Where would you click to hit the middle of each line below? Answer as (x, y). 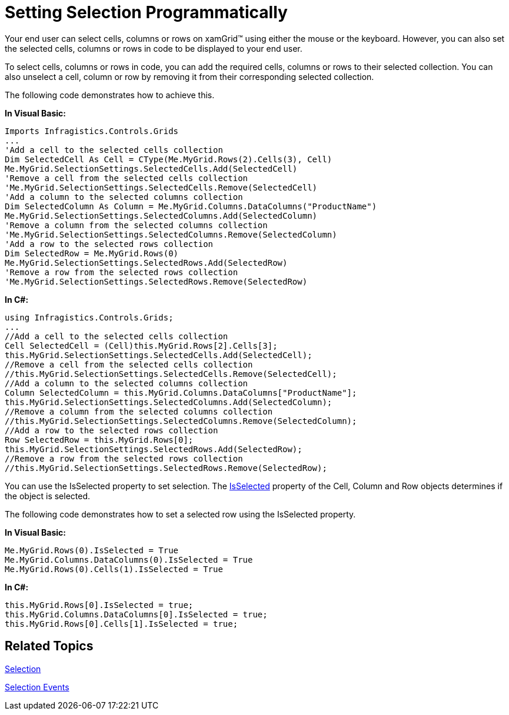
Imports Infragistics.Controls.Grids (92, 131)
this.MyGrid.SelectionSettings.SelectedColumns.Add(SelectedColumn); (169, 402)
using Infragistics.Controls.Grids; (89, 317)
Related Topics (49, 646)
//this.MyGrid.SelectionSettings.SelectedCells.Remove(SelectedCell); (171, 374)
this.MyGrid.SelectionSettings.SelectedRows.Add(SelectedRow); (154, 449)
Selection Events (37, 687)
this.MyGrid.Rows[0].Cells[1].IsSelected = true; (122, 624)
